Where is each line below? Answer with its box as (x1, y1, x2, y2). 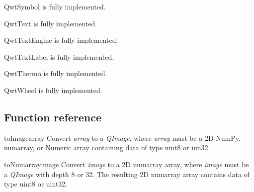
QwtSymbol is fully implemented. (4, 1, 106, 11)
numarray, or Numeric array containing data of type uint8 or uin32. (4, 142, 210, 153)
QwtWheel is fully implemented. (4, 85, 102, 95)
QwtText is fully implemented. (4, 18, 97, 28)
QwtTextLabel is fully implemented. (4, 51, 114, 62)
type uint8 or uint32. (4, 179, 68, 189)
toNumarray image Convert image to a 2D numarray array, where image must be (4, 159, 249, 169)
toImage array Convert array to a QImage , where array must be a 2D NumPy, (4, 132, 241, 143)
